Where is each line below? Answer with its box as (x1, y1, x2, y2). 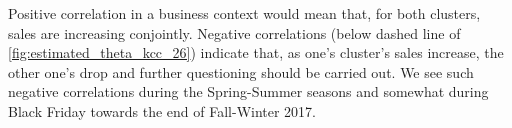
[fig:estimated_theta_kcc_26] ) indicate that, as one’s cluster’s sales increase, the (8, 42, 504, 63)
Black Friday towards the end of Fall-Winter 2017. (8, 100, 317, 121)
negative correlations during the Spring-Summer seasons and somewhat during (8, 81, 489, 102)
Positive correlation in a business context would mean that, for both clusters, (8, 3, 481, 23)
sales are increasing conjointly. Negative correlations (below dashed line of (8, 22, 461, 43)
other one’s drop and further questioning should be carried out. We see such (8, 61, 474, 82)
